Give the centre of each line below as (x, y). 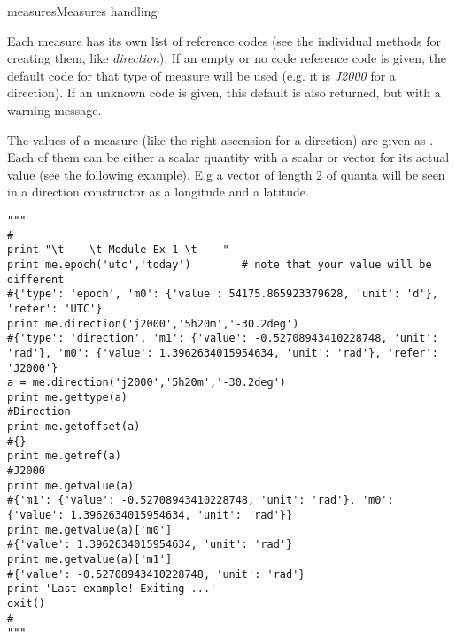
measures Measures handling (82, 11)
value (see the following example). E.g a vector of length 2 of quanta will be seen (226, 174)
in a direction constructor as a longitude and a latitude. (158, 192)
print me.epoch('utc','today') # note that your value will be (220, 264)
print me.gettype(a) (68, 397)
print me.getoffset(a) (74, 427)
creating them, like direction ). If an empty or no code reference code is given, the (227, 58)
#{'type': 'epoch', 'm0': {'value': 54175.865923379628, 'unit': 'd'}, (223, 294)
